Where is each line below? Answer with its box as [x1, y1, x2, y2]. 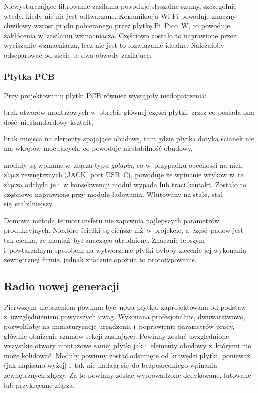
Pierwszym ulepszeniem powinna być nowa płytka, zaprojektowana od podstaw [4, 301, 246, 312]
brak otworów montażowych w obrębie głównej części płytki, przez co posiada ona [4, 107, 254, 117]
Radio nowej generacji [4, 278, 120, 294]
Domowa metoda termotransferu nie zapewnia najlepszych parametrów [4, 215, 220, 225]
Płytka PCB [4, 70, 55, 83]
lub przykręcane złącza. [4, 379, 75, 390]
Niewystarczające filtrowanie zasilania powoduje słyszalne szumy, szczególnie [4, 1, 237, 11]
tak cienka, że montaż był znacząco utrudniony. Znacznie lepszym [4, 234, 205, 245]
